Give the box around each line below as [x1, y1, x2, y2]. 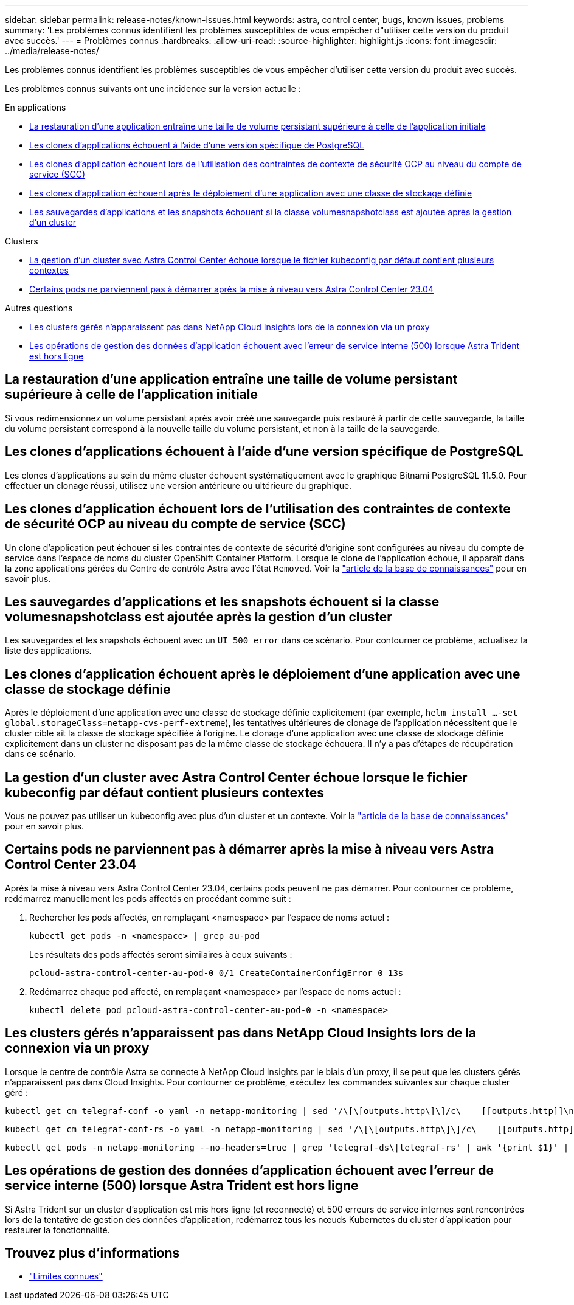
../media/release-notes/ [5, 46, 99, 56]
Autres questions [5, 303, 73, 313]
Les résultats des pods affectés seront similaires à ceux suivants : [29, 949, 292, 960]
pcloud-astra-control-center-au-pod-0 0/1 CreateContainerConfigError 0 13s [29, 967, 404, 978]
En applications [5, 102, 66, 112]
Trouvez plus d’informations [5, 1245, 180, 1261]
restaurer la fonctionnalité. [5, 1224, 110, 1235]
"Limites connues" [29, 1271, 103, 1282]
